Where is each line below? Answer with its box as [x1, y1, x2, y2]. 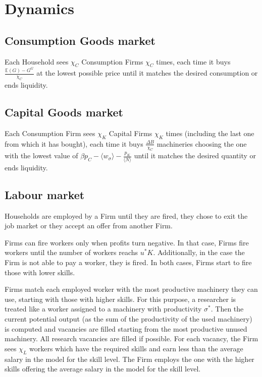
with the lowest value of [5, 150, 78, 161]
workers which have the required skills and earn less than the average [29, 343, 243, 353]
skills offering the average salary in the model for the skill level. [5, 363, 201, 374]
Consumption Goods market [5, 32, 155, 48]
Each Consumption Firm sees [5, 128, 95, 138]
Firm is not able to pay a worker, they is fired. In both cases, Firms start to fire [5, 257, 252, 267]
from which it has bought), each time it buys [5, 138, 143, 149]
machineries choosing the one [156, 138, 247, 149]
